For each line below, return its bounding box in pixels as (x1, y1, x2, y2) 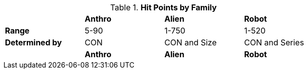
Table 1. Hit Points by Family (110, 2, 217, 12)
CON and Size (164, 37, 217, 47)
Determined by (5, 37, 62, 47)
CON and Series (244, 37, 304, 47)
